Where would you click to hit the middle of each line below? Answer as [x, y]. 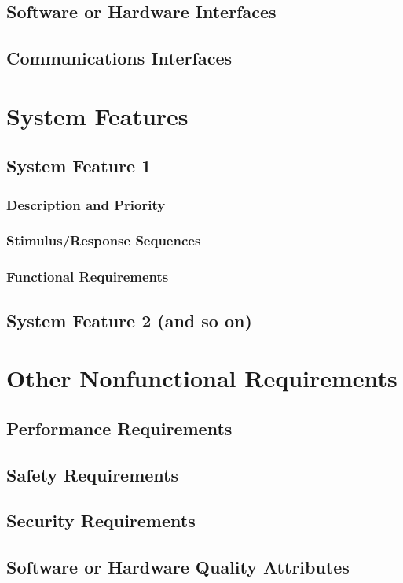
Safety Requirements [93, 474]
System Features [97, 115]
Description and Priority [86, 204]
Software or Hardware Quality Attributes [178, 567]
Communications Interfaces [119, 58]
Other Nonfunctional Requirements [202, 378]
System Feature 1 [79, 166]
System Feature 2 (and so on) [129, 320]
